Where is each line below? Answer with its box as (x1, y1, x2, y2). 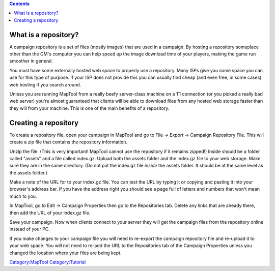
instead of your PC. (9, 226, 50, 232)
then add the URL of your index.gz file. (9, 209, 91, 216)
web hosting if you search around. (9, 81, 81, 87)
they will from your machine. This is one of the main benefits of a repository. (9, 105, 170, 111)
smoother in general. (9, 58, 53, 64)
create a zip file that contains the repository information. (9, 139, 127, 145)
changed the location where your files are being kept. (9, 250, 122, 256)
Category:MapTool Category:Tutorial (9, 259, 86, 265)
